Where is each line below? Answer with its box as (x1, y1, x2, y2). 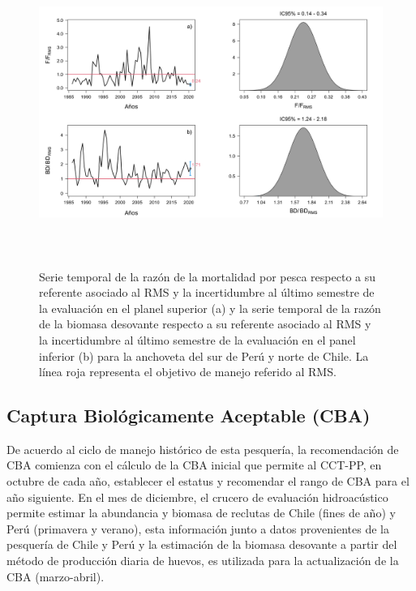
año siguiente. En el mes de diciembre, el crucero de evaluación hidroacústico (6, 488, 388, 505)
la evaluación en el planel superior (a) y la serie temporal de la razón (39, 299, 381, 316)
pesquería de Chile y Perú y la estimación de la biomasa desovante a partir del (6, 536, 397, 553)
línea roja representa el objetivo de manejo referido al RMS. (39, 363, 337, 380)
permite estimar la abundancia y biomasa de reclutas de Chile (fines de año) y (6, 504, 396, 521)
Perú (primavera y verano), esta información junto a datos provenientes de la (6, 520, 389, 537)
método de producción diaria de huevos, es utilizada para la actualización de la (6, 552, 399, 569)
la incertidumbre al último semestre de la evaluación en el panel (39, 331, 356, 348)
